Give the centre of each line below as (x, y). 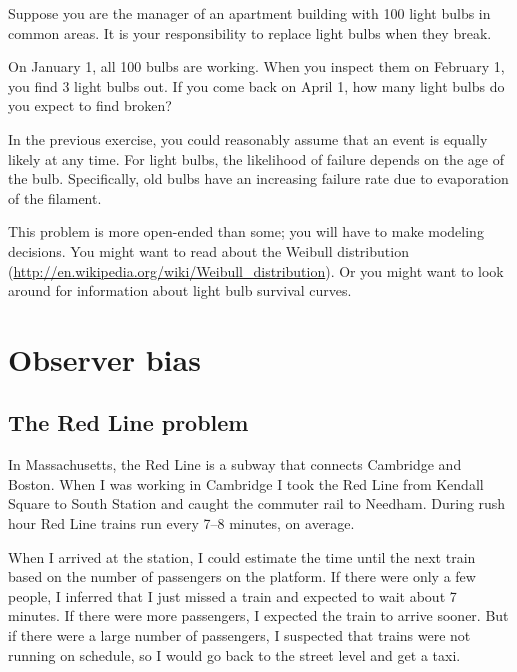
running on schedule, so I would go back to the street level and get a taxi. (234, 654)
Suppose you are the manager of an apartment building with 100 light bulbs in (249, 13)
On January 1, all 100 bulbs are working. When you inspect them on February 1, (256, 66)
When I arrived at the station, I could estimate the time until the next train (242, 556)
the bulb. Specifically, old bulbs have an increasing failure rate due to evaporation (258, 178)
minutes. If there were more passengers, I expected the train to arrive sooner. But (258, 615)
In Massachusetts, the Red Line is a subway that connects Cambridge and (235, 464)
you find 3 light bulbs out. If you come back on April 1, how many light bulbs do (256, 85)
